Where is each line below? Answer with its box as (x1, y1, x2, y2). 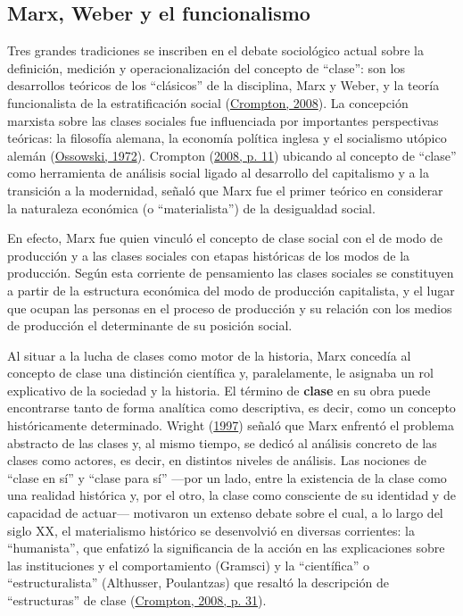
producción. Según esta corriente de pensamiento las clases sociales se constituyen (7, 263, 454, 282)
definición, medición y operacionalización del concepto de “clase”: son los (7, 58, 405, 77)
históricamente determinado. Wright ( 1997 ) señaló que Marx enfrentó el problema (7, 416, 454, 435)
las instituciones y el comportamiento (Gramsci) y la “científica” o (7, 555, 370, 574)
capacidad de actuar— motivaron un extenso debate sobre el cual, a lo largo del (7, 504, 443, 522)
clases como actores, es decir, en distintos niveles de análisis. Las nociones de (7, 451, 427, 470)
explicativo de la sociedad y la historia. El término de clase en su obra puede (7, 380, 431, 399)
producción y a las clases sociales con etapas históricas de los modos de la (7, 246, 410, 264)
